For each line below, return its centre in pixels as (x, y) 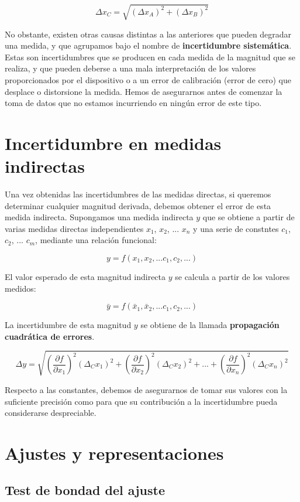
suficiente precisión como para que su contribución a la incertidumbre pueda (141, 401)
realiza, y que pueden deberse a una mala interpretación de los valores (130, 68)
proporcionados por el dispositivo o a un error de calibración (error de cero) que (148, 79)
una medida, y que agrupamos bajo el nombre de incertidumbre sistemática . (148, 45)
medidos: (20, 288)
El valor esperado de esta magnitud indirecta (85, 276)
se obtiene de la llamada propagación (210, 325)
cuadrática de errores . (50, 336)
